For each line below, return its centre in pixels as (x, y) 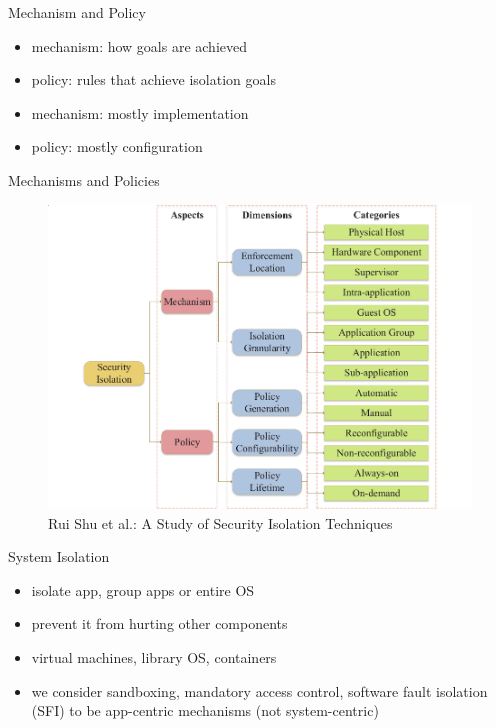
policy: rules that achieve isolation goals (153, 79)
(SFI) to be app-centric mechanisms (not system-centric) (205, 710)
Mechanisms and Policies (84, 179)
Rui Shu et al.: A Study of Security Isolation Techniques (220, 522)
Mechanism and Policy (77, 12)
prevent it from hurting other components (159, 623)
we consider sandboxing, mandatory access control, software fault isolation (259, 690)
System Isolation (59, 556)
